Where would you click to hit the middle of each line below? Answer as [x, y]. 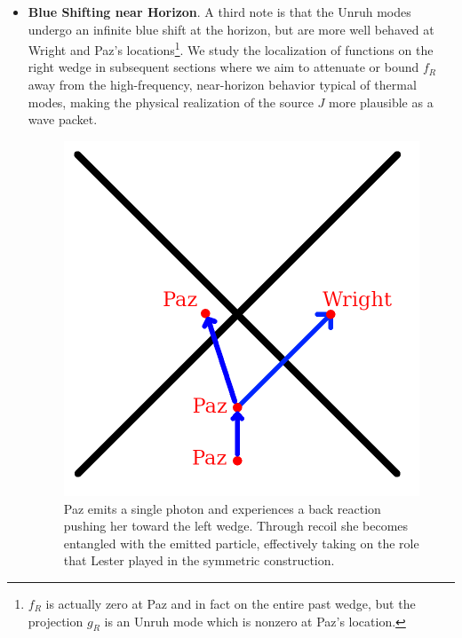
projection [56, 621]
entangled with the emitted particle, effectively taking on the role [241, 543]
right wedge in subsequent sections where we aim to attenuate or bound [223, 67]
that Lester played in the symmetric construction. [199, 560]
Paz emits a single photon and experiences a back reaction [222, 508]
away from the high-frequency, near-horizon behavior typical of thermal [222, 85]
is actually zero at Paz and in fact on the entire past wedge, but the [231, 603]
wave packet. [63, 119]
